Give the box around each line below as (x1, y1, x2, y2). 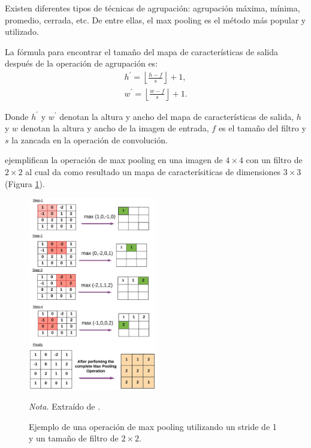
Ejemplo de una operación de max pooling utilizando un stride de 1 (29, 420, 277, 432)
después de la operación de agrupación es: (5, 57, 158, 70)
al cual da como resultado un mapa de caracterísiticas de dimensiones (25, 165, 281, 178)
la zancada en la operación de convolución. (11, 133, 168, 146)
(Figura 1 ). (5, 177, 45, 190)
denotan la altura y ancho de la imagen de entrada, (20, 122, 209, 134)
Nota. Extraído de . (29, 400, 101, 413)
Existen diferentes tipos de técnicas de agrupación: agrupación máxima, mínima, (5, 2, 300, 14)
